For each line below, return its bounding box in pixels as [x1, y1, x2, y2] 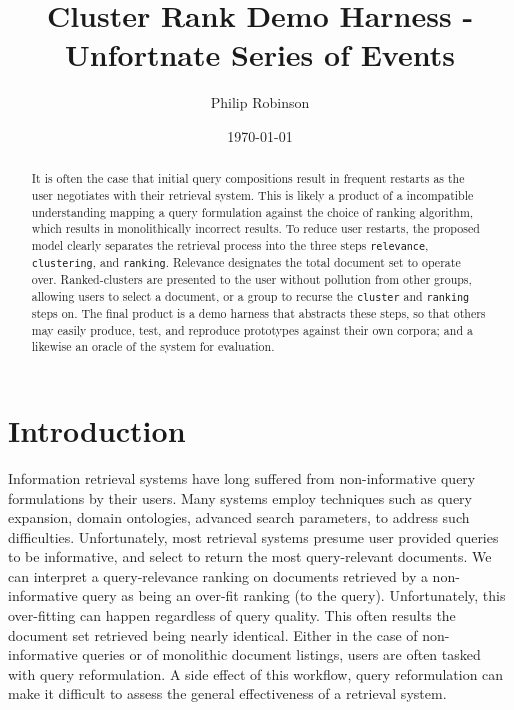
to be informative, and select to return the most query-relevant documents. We [8, 546, 492, 567]
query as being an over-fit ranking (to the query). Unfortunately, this [82, 585, 506, 606]
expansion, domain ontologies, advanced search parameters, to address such [8, 507, 470, 528]
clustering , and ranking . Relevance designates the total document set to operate [31, 254, 461, 271]
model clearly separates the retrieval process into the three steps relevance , [31, 236, 429, 253]
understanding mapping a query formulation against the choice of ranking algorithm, [31, 203, 474, 220]
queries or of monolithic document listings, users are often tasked [82, 644, 481, 665]
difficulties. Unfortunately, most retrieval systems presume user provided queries [8, 526, 499, 547]
